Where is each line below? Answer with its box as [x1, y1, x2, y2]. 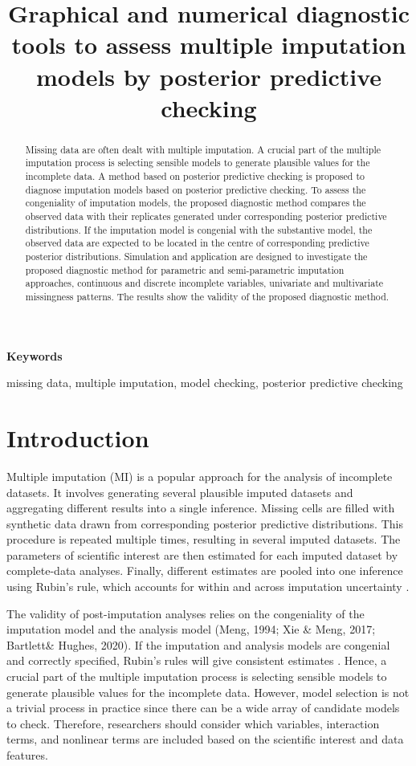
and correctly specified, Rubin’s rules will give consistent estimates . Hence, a [6, 652, 387, 669]
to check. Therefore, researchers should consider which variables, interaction [6, 715, 380, 731]
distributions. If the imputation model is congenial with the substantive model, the [25, 222, 373, 236]
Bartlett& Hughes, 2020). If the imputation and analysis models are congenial [6, 636, 390, 653]
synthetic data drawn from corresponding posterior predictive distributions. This [6, 515, 403, 532]
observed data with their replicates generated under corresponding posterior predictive [25, 210, 387, 223]
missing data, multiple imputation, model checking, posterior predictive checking [6, 374, 403, 391]
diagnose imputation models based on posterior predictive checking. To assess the [25, 182, 366, 196]
